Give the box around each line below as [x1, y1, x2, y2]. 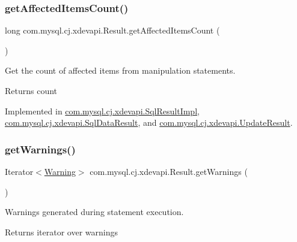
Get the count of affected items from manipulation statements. [5, 64, 236, 77]
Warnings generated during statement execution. [5, 205, 184, 218]
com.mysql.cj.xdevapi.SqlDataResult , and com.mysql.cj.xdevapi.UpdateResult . [5, 116, 293, 129]
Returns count [5, 84, 58, 96]
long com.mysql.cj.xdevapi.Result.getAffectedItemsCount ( [5, 24, 220, 37]
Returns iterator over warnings [5, 225, 118, 238]
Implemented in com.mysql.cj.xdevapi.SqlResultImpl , [5, 104, 200, 117]
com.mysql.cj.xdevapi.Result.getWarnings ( [90, 165, 248, 177]
